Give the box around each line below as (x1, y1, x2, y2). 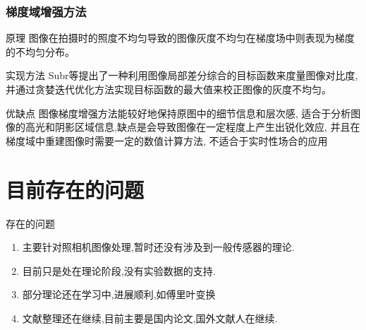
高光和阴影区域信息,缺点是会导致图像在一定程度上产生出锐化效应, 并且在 (25, 119, 360, 134)
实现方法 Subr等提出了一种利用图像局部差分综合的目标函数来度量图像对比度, (6, 68, 358, 83)
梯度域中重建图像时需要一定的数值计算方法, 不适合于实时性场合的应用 (6, 133, 328, 148)
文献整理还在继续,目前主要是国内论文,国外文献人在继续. (22, 310, 278, 325)
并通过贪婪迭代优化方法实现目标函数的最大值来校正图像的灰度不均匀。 (6, 82, 331, 96)
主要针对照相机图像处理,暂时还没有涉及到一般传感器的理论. (22, 240, 295, 254)
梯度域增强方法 (6, 2, 87, 20)
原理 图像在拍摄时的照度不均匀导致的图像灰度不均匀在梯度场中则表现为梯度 (6, 30, 355, 45)
